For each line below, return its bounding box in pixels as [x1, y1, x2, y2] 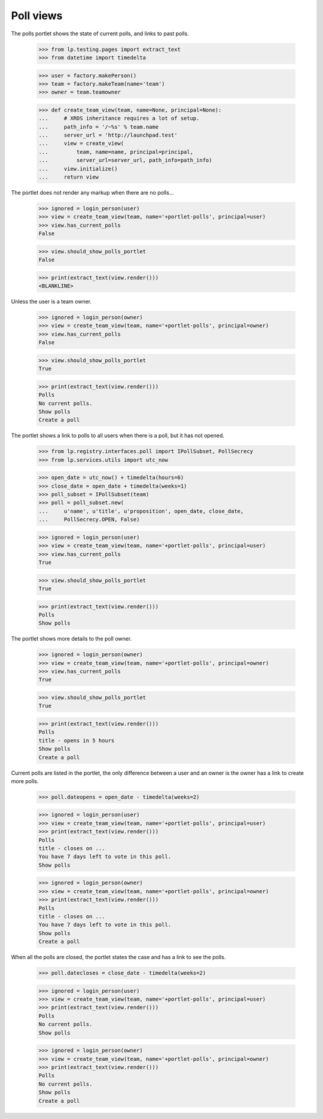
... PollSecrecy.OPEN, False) [38, 516, 140, 523]
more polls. [11, 777, 39, 784]
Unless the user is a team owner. [11, 298, 92, 305]
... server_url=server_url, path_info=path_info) [38, 157, 212, 164]
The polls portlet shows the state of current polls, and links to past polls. [11, 30, 190, 37]
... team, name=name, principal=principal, [38, 148, 194, 155]
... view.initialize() [38, 165, 118, 172]
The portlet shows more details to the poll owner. [11, 635, 132, 642]
